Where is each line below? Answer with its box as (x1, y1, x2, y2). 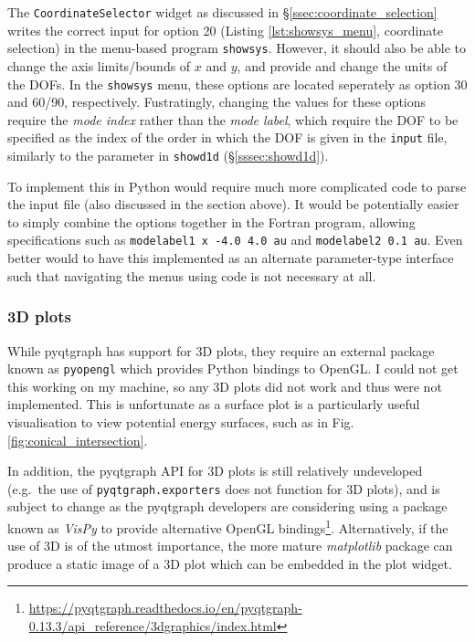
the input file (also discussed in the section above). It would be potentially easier (7, 195, 459, 214)
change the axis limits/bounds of (7, 56, 191, 75)
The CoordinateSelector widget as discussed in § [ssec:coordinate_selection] (7, 3, 438, 21)
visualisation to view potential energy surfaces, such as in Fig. (7, 412, 354, 431)
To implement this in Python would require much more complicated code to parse (7, 176, 467, 195)
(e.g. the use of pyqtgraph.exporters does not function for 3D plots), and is (7, 479, 440, 498)
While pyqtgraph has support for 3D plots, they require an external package (7, 341, 435, 360)
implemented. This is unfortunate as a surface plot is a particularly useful (7, 395, 420, 414)
